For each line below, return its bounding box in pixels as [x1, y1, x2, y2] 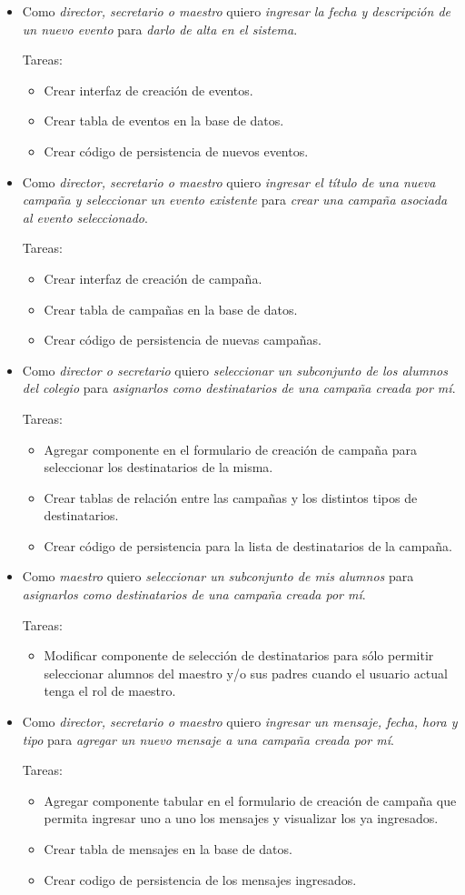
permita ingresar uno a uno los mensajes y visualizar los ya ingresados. [44, 809, 439, 828]
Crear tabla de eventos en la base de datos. [44, 111, 284, 130]
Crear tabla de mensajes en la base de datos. [44, 840, 292, 858]
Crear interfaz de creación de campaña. [44, 268, 262, 287]
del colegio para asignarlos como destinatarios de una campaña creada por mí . [22, 378, 456, 397]
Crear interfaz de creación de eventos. [44, 80, 253, 99]
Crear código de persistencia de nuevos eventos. [44, 141, 309, 160]
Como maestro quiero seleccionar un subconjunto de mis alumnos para [22, 567, 414, 586]
